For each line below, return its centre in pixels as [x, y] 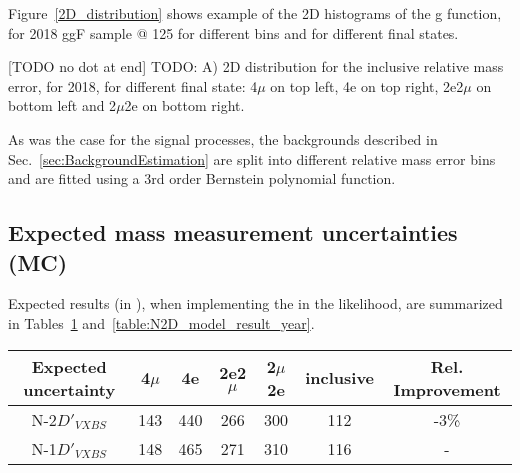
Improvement [447, 389]
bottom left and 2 [62, 105]
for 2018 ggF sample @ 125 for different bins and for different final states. [233, 32]
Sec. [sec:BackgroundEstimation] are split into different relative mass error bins [252, 158]
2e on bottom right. [184, 105]
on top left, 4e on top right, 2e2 [367, 85]
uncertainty [69, 389]
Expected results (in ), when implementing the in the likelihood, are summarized [255, 303]
